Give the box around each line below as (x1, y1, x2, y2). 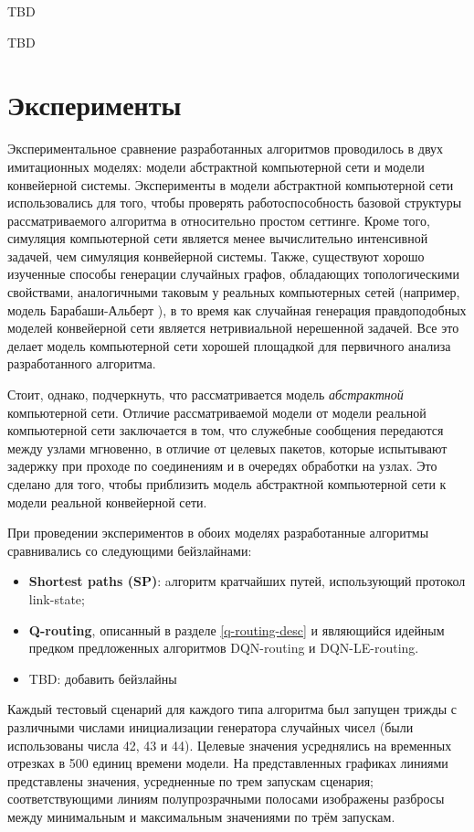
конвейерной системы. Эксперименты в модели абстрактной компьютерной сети (7, 175, 454, 194)
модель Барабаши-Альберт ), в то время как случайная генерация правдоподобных (7, 300, 467, 319)
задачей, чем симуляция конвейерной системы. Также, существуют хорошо (7, 246, 425, 265)
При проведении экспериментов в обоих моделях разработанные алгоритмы (7, 523, 429, 542)
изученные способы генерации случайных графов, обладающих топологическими (7, 264, 459, 283)
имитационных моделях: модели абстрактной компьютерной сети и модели (7, 156, 425, 176)
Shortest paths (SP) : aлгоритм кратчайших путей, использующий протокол (28, 571, 466, 591)
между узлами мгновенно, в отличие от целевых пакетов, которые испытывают (7, 438, 448, 457)
